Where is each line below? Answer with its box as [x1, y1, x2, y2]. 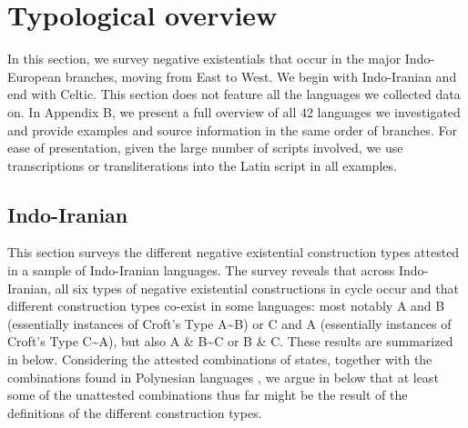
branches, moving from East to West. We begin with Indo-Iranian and [65, 66, 457, 85]
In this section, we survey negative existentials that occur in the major [7, 49, 402, 68]
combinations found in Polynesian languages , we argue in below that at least [7, 367, 439, 386]
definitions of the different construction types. [7, 403, 262, 422]
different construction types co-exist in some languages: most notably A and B [7, 296, 445, 315]
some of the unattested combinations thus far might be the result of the [7, 385, 408, 404]
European [7, 66, 61, 85]
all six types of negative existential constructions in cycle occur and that [55, 278, 459, 297]
